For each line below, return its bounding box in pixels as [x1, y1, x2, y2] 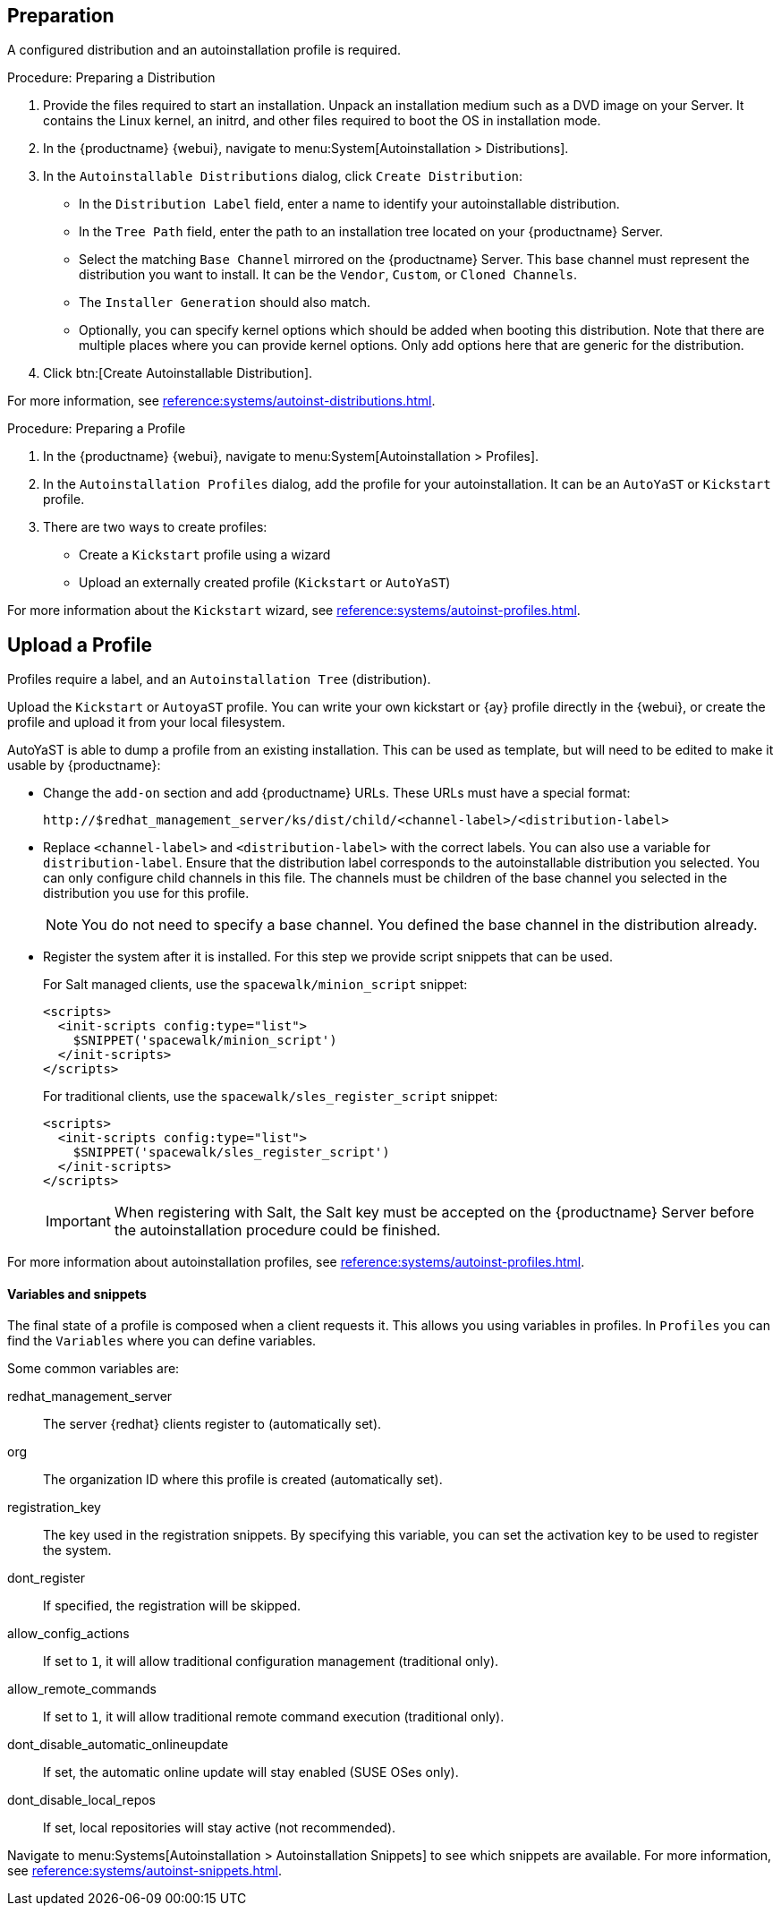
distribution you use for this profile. [43, 885, 250, 901]
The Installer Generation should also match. [79, 295, 371, 311]
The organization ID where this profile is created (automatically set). [43, 1472, 443, 1488]
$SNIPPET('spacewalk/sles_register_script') [72, 1145, 390, 1160]
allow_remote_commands [7, 1681, 157, 1697]
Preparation [7, 4, 115, 27]
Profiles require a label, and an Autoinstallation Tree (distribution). [7, 671, 431, 687]
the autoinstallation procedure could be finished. [114, 1221, 441, 1240]
